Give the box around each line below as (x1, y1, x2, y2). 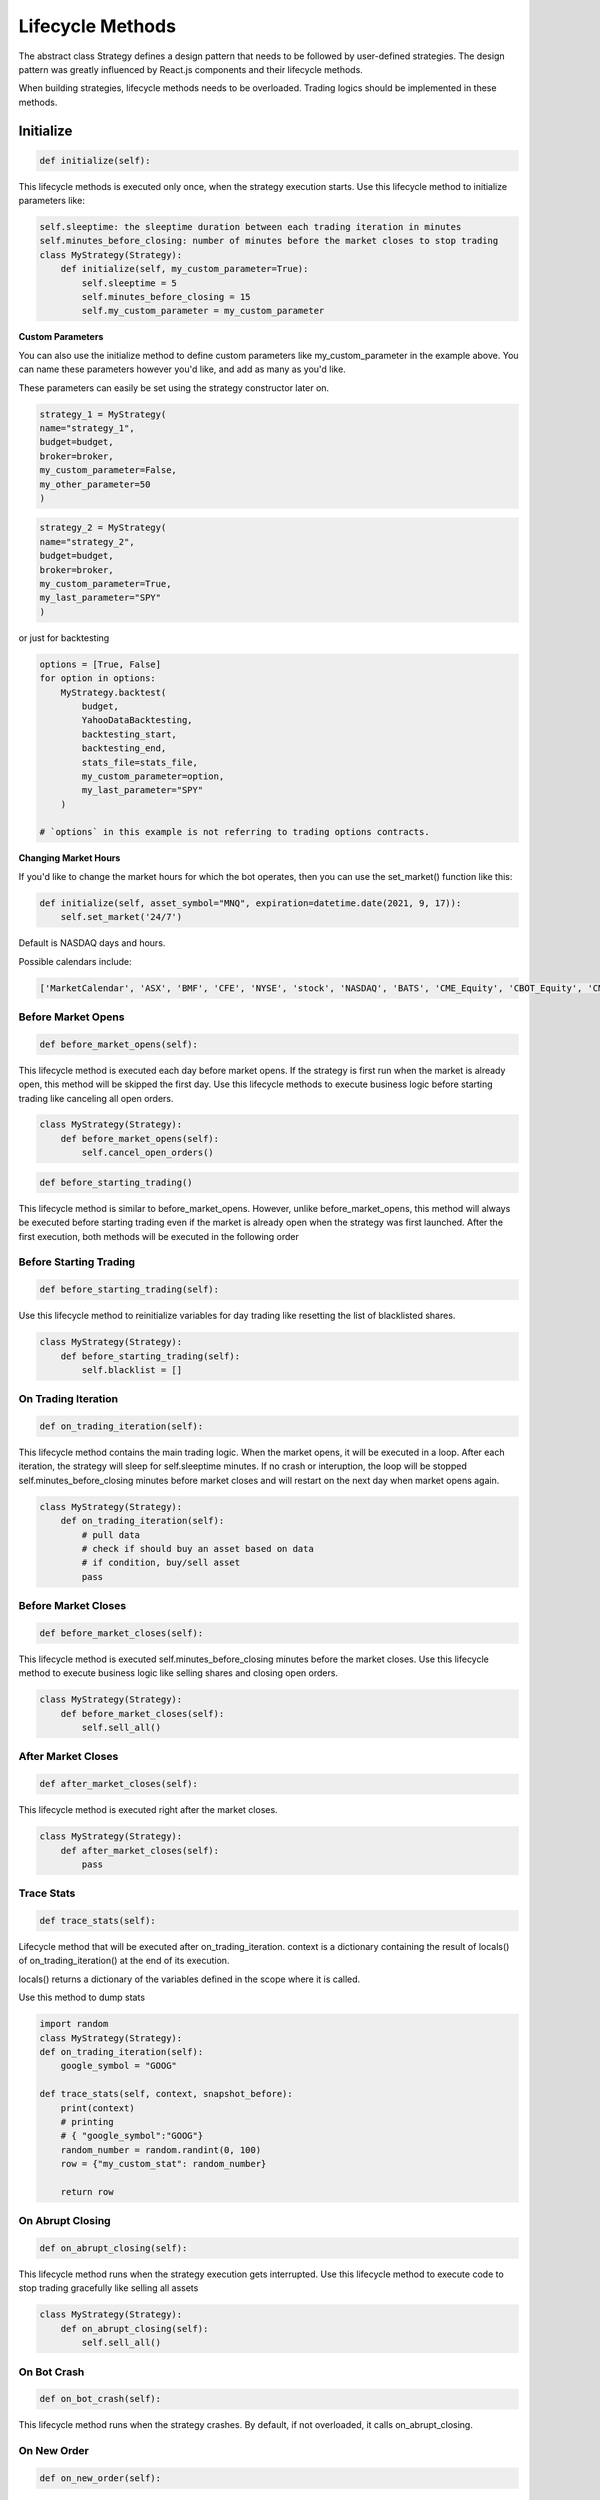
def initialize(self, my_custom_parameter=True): (60, 263, 309, 275)
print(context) (60, 2102, 135, 2114)
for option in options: (39, 673, 157, 684)
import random (39, 2018, 109, 2030)
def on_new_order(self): (39, 2472, 162, 2484)
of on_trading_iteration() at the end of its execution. (18, 1955, 230, 1967)
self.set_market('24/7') (60, 911, 183, 923)
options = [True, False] (39, 658, 162, 670)
